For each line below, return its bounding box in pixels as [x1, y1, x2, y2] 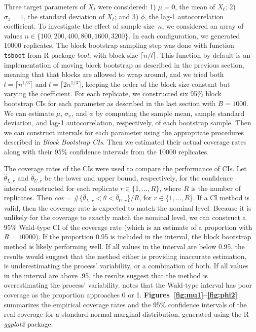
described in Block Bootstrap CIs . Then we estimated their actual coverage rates [4, 137, 247, 147]
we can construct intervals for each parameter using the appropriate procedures [4, 127, 244, 137]
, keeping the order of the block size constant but [81, 78, 230, 89]
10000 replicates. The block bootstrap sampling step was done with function [4, 40, 234, 50]
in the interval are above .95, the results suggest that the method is [4, 270, 208, 280]
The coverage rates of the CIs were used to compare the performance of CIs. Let [4, 163, 247, 173]
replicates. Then [4, 192, 53, 203]
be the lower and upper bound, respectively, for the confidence [44, 173, 233, 183]
